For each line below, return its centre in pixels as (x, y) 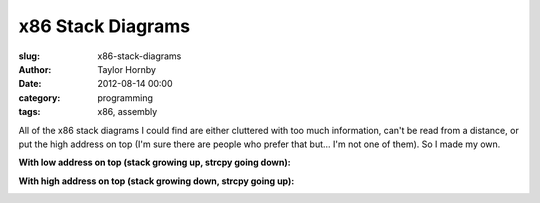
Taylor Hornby (127, 69)
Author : (35, 69)
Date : (30, 84)
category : (39, 97)
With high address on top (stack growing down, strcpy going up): (156, 181)
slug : (29, 56)
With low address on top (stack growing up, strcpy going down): (154, 162)
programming (125, 97)
